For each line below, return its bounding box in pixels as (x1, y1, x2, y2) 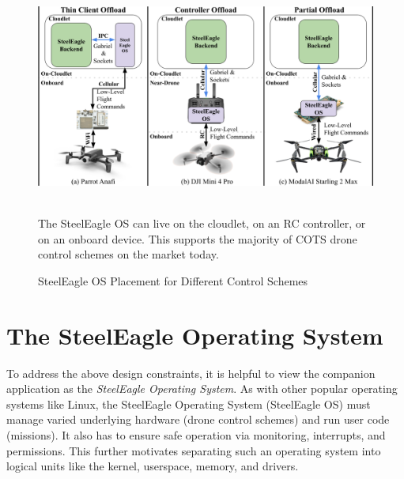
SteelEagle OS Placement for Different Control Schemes (38, 272, 308, 289)
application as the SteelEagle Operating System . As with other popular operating (6, 380, 398, 397)
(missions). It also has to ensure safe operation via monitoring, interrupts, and (6, 426, 386, 443)
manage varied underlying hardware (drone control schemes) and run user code (6, 411, 390, 428)
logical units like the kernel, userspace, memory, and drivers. (6, 458, 299, 474)
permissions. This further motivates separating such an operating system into (6, 442, 381, 458)
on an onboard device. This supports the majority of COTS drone (38, 230, 357, 247)
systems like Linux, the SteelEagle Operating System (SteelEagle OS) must (6, 395, 371, 412)
